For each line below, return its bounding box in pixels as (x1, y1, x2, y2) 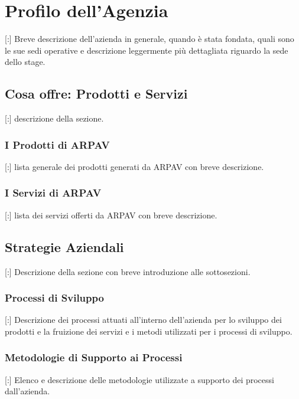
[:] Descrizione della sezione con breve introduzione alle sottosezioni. (5, 265, 251, 277)
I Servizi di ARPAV (5, 185, 102, 200)
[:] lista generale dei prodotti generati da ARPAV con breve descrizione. (5, 160, 264, 172)
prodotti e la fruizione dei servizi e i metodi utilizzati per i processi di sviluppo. (5, 325, 292, 337)
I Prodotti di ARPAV (5, 137, 110, 152)
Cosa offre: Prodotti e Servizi (5, 84, 188, 103)
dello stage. (5, 55, 45, 68)
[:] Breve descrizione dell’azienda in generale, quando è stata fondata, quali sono (5, 32, 294, 45)
